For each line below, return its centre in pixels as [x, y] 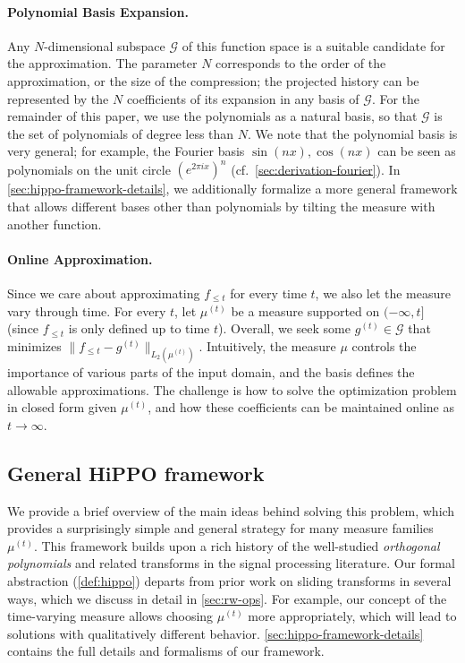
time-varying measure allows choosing [110, 616]
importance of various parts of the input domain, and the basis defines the [211, 372]
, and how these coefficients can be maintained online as [301, 407]
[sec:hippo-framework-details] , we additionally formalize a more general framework [232, 189]
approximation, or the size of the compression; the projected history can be [213, 80]
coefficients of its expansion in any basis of [243, 98]
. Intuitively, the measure [267, 345]
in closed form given [62, 407]
